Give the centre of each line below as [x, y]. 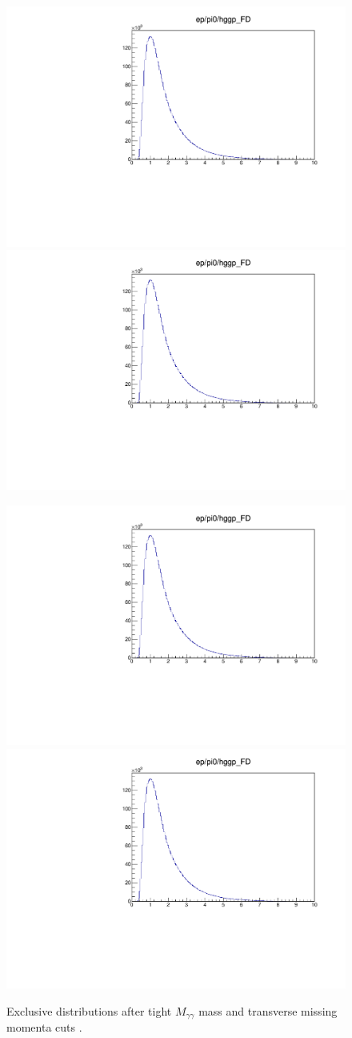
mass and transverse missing [268, 1011]
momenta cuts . [44, 1027]
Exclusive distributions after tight [89, 1011]
